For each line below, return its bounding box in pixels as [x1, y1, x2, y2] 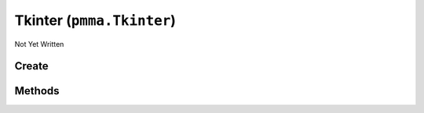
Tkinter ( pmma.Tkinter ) [14, 12, 177, 29]
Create [14, 59, 49, 73]
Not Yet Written [14, 39, 64, 48]
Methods [14, 84, 60, 97]
